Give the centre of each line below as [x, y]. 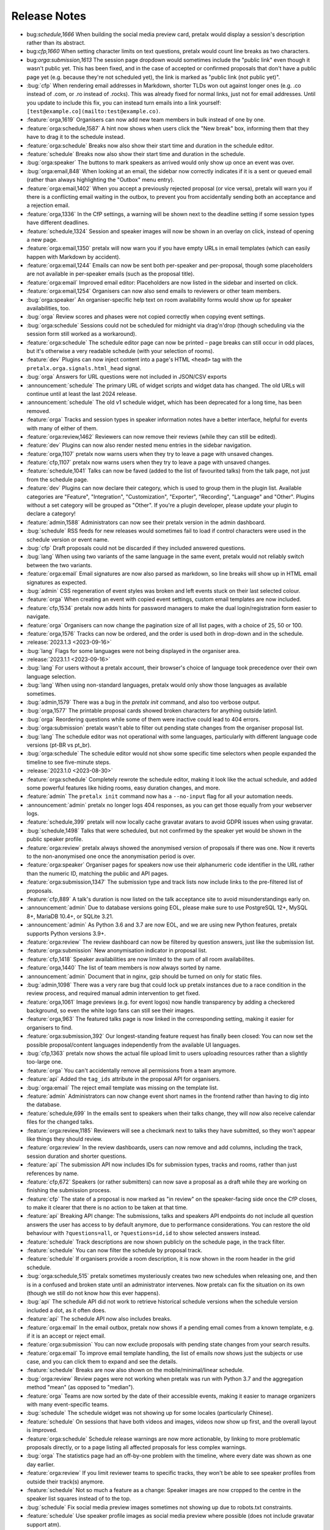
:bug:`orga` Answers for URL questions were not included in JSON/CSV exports [127, 377]
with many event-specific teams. [68, 1405]
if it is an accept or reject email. [66, 1336]
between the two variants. [59, 565]
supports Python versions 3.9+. [66, 933]
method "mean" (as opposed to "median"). [80, 1387]
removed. [38, 411]
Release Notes [49, 16]
